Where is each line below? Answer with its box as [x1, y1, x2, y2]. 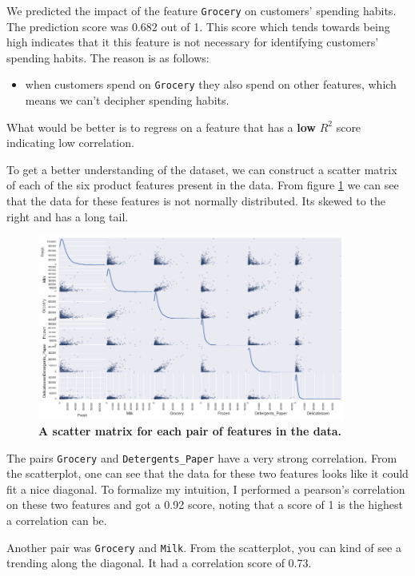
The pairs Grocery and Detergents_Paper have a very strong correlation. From [6, 449, 397, 466]
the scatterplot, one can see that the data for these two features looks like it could [6, 465, 409, 482]
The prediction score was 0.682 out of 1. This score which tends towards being [6, 18, 390, 34]
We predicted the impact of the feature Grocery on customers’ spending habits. [6, 2, 397, 18]
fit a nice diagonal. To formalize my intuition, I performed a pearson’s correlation [6, 480, 405, 497]
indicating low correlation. [6, 134, 134, 151]
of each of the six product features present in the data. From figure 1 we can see [6, 177, 399, 193]
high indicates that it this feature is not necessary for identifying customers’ [6, 34, 379, 50]
